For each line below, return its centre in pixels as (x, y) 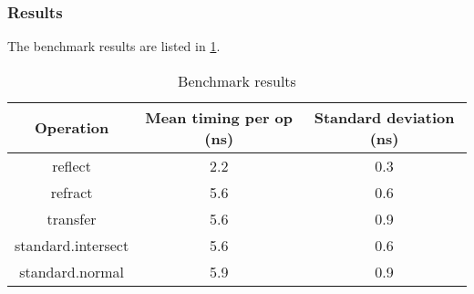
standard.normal (72, 271)
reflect (72, 165)
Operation (72, 128)
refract (72, 192)
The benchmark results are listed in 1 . (114, 46)
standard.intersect (72, 245)
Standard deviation (384, 117)
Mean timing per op (219, 117)
